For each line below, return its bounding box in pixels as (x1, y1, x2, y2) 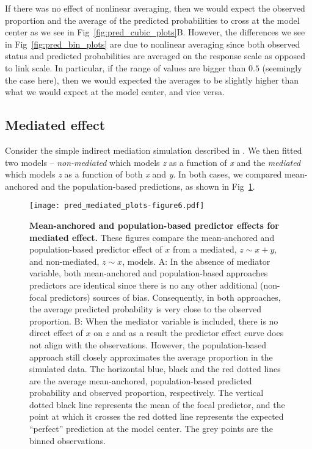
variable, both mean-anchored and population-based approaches (29, 267, 268, 279)
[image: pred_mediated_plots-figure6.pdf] (29, 201, 205, 210)
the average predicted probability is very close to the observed (29, 303, 261, 315)
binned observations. (29, 434, 106, 447)
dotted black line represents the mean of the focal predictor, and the (29, 398, 285, 411)
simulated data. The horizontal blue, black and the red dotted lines (29, 362, 281, 375)
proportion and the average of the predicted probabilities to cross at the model (5, 13, 300, 26)
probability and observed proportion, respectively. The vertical (29, 386, 264, 399)
